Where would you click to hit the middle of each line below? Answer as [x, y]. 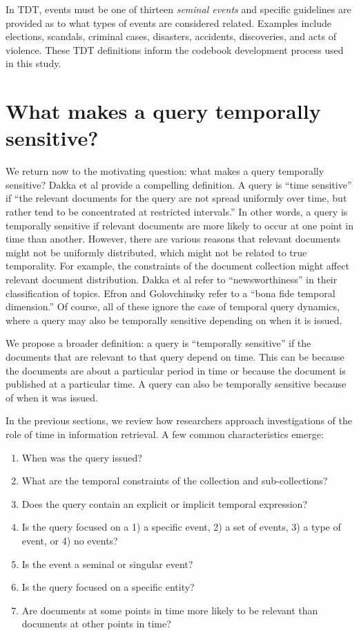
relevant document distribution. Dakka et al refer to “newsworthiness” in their [172, 279]
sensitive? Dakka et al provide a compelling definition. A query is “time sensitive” [179, 184]
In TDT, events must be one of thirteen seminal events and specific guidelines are [178, 9]
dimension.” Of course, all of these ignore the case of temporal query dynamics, [173, 306]
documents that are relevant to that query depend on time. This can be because [175, 357]
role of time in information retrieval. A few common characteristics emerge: [165, 434]
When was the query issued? [82, 457]
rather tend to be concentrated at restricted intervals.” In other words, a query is [177, 212]
